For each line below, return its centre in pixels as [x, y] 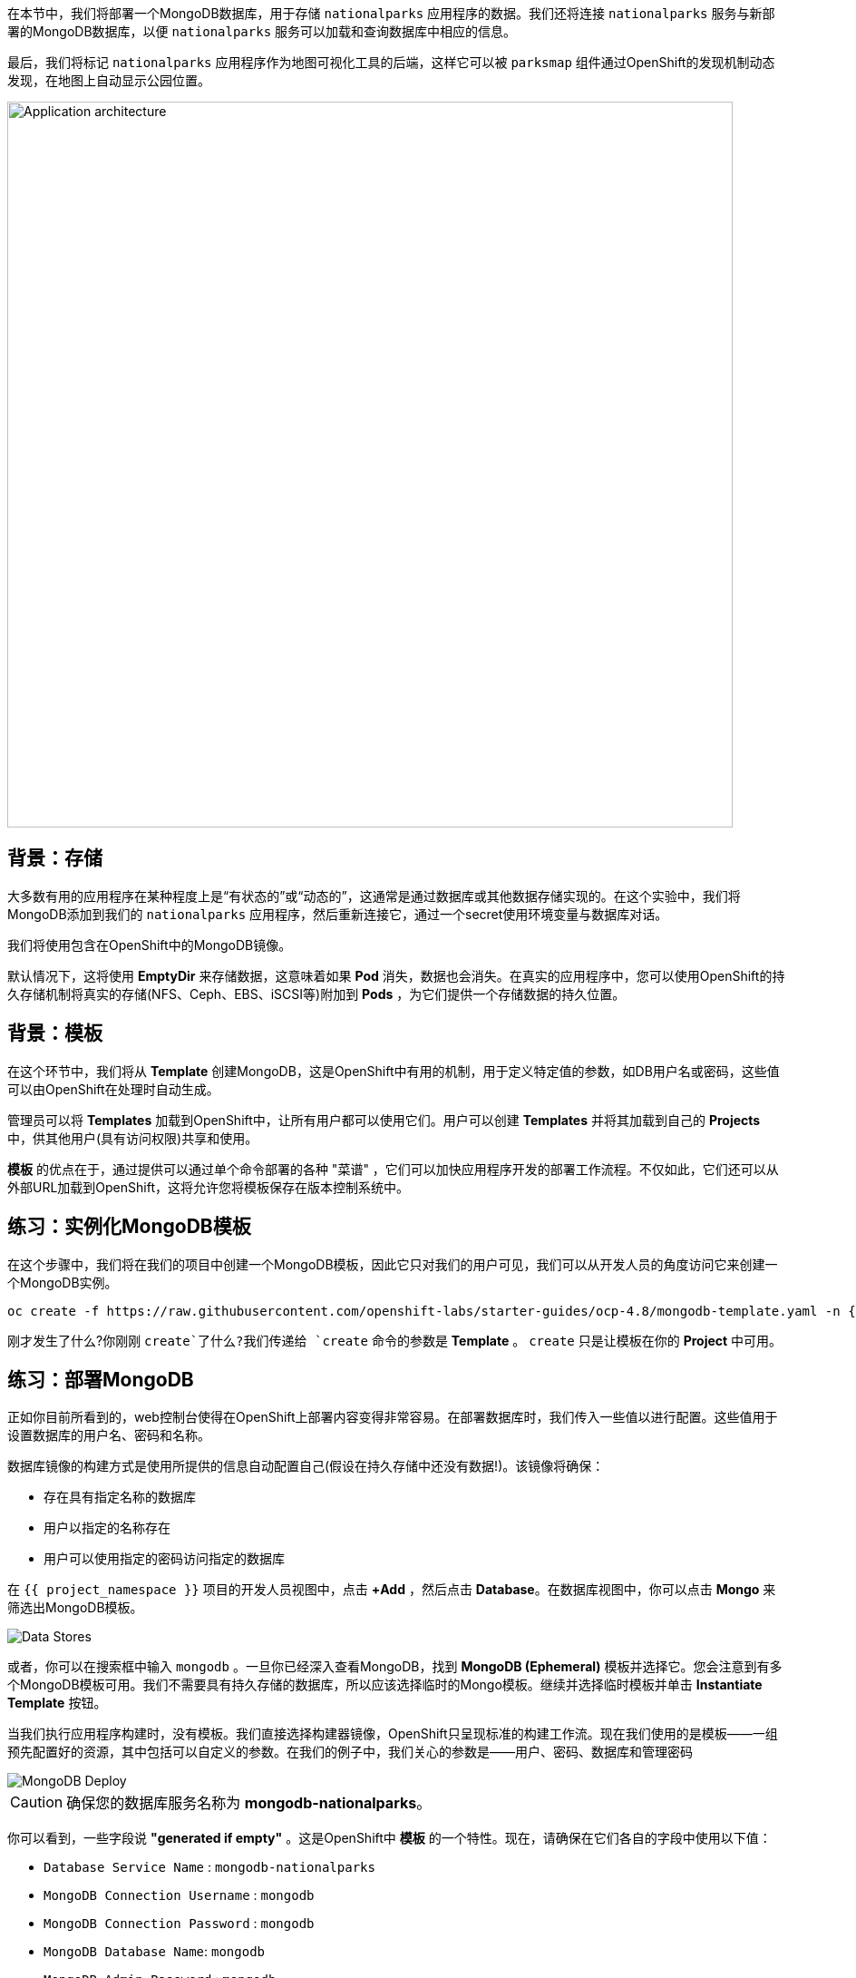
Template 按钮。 [57, 1703]
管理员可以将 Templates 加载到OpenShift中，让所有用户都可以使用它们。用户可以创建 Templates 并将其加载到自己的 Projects [384, 1120]
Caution [37, 1802]
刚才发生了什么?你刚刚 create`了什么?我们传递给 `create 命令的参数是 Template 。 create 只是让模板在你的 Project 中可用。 [395, 1340]
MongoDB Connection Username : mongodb [179, 1895]
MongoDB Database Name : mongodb [155, 1952]
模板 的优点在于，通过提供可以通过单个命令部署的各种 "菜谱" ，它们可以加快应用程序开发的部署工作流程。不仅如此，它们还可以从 [393, 1169]
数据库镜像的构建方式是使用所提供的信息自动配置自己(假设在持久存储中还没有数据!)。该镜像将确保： [306, 1466]
